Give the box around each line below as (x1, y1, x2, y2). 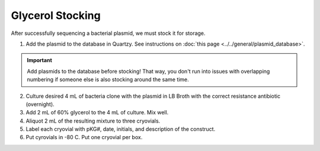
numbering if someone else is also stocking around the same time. (27, 76, 189, 83)
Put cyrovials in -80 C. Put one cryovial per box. (25, 134, 143, 141)
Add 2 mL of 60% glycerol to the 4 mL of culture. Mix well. (25, 109, 169, 116)
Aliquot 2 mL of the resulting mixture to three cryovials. (25, 117, 161, 124)
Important (27, 57, 53, 64)
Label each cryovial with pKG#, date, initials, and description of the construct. (25, 126, 216, 133)
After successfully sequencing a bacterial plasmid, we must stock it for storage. (11, 30, 206, 37)
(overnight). (25, 101, 55, 108)
